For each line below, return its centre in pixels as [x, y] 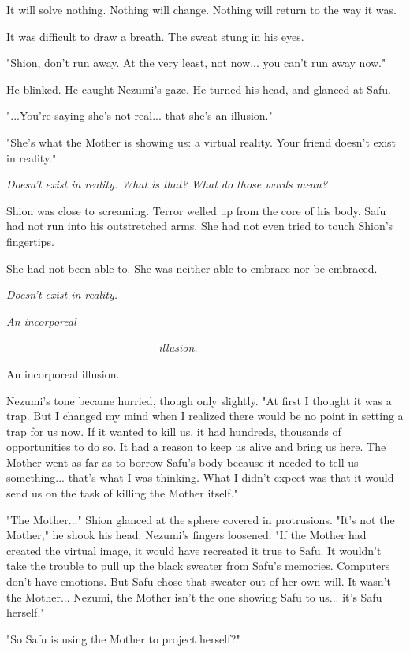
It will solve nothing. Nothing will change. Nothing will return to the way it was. [201, 9]
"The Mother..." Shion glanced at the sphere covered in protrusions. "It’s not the [201, 519]
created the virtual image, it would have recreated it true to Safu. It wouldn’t [194, 550]
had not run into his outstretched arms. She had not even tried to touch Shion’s [200, 226]
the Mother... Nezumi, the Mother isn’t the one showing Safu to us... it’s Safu [194, 596]
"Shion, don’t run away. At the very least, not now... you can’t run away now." [196, 63]
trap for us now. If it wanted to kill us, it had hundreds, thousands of [174, 431]
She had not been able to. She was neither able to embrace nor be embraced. [192, 268]
